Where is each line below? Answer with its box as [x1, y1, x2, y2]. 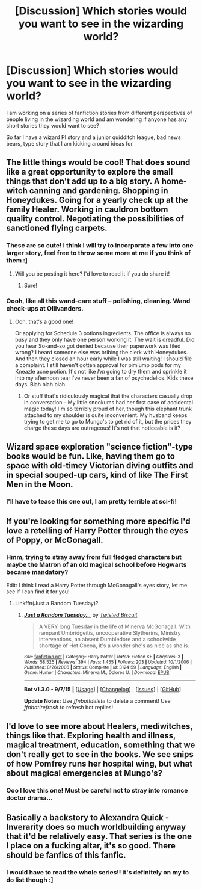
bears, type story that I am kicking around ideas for [6, 140, 133, 147]
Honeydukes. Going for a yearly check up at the [6, 195, 188, 205]
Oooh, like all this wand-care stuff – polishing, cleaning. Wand [6, 297, 191, 305]
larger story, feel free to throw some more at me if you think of [6, 249, 191, 257]
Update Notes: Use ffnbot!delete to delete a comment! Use [23, 697, 171, 705]
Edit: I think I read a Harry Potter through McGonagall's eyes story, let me [6, 581, 188, 589]
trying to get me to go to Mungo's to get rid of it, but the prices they [23, 418, 192, 425]
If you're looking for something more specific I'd [6, 516, 191, 526]
